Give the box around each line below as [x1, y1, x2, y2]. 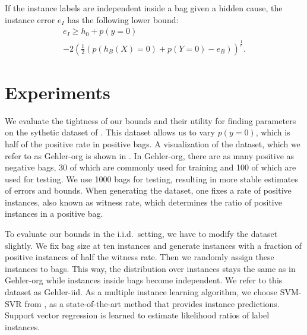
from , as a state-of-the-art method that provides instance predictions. [24, 297, 280, 309]
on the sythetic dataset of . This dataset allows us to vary [5, 126, 215, 138]
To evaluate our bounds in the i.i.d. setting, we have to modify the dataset [5, 227, 278, 240]
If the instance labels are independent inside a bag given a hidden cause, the [5, 2, 283, 14]
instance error [5, 13, 55, 26]
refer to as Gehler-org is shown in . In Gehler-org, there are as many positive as [5, 149, 295, 162]
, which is [255, 126, 290, 138]
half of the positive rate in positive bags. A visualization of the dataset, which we [5, 137, 300, 150]
